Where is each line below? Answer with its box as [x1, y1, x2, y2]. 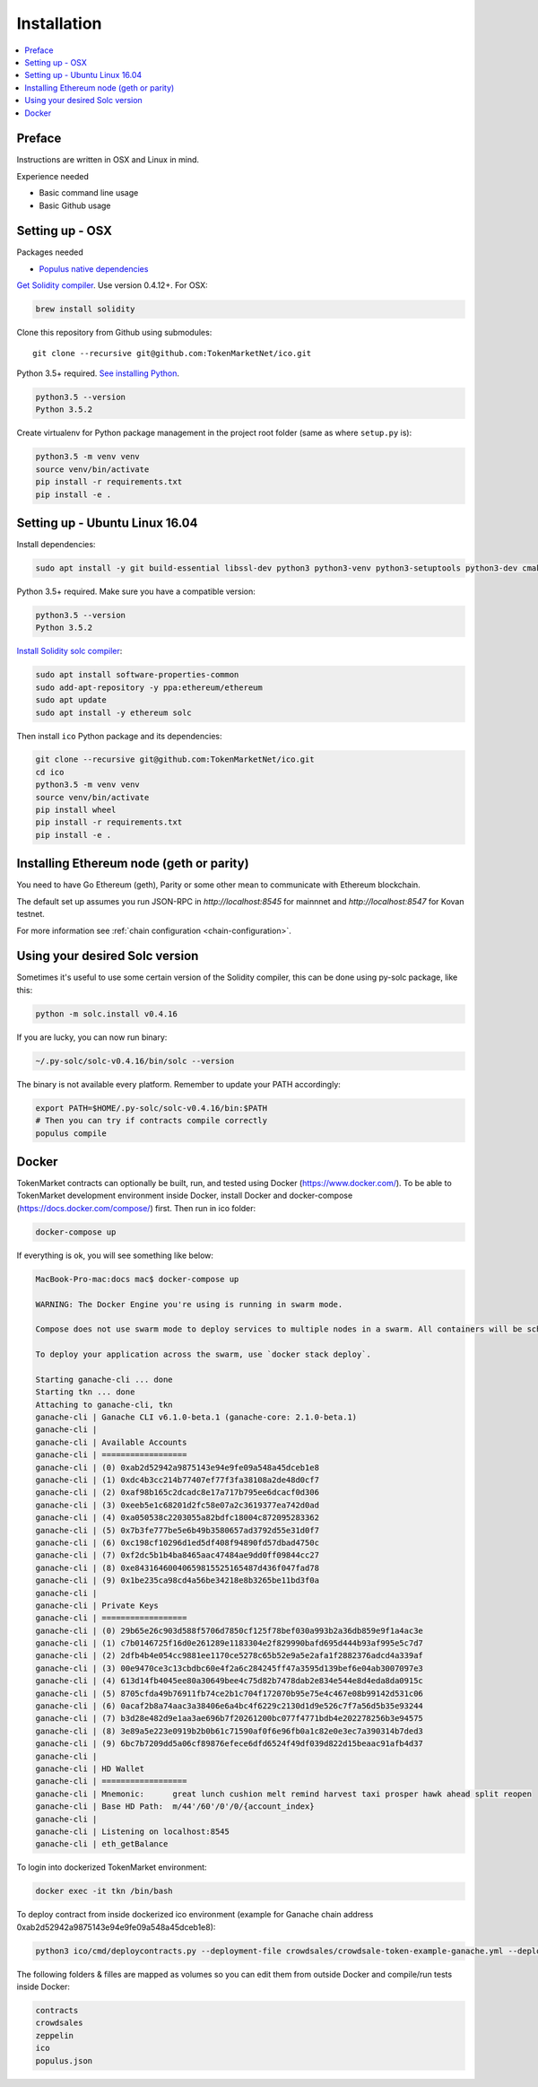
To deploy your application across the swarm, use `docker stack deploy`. [35, 1349, 372, 1359]
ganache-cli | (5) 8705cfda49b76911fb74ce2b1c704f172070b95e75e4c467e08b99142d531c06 [35, 1688, 423, 1698]
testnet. [16, 909, 45, 920]
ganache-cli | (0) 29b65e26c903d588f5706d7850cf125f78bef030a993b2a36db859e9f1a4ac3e [35, 1625, 423, 1636]
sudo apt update [35, 695, 108, 705]
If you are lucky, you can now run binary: [16, 1032, 168, 1043]
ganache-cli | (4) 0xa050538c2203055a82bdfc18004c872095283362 [35, 1513, 320, 1523]
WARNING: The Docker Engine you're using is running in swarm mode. [35, 1299, 343, 1309]
